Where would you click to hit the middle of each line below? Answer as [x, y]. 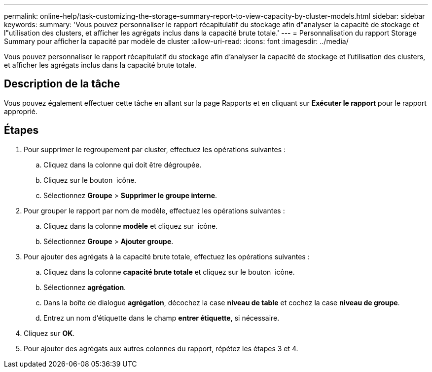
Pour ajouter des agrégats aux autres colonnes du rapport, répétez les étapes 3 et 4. [161, 348]
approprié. [21, 111]
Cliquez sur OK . [49, 333]
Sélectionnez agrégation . [85, 287]
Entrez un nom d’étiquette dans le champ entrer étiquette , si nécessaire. [162, 318]
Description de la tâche [62, 84]
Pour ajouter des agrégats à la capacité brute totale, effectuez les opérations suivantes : [167, 256]
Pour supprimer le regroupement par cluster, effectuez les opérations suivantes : [155, 149]
